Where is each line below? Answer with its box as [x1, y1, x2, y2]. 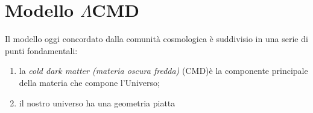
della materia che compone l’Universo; [19, 76, 160, 88]
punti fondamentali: [5, 44, 78, 56]
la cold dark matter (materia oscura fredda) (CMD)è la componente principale [19, 64, 308, 77]
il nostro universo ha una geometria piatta [19, 96, 175, 109]
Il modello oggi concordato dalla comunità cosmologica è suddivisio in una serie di [5, 32, 308, 45]
